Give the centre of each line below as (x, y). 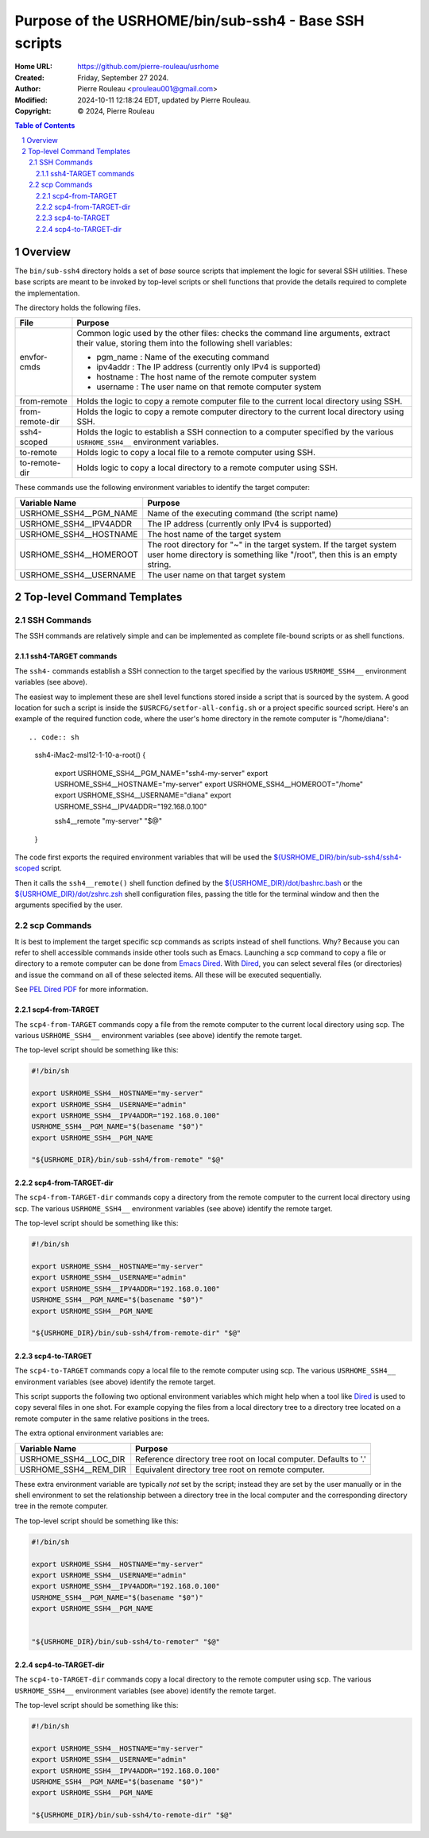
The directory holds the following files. (77, 307)
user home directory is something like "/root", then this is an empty (272, 554)
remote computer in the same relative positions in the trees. (112, 1419)
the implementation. (47, 293)
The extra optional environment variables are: (89, 1433)
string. (159, 564)
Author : (28, 89)
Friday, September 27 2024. (123, 77)
